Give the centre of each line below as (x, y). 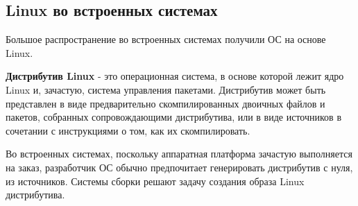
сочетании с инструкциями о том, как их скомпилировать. (128, 130)
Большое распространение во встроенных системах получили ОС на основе (166, 39)
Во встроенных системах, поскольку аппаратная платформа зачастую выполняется (179, 154)
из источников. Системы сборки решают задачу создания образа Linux (155, 181)
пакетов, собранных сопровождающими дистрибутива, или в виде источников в (173, 117)
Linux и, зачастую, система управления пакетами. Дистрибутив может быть (166, 89)
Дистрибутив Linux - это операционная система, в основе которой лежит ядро (175, 76)
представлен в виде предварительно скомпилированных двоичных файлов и (165, 103)
